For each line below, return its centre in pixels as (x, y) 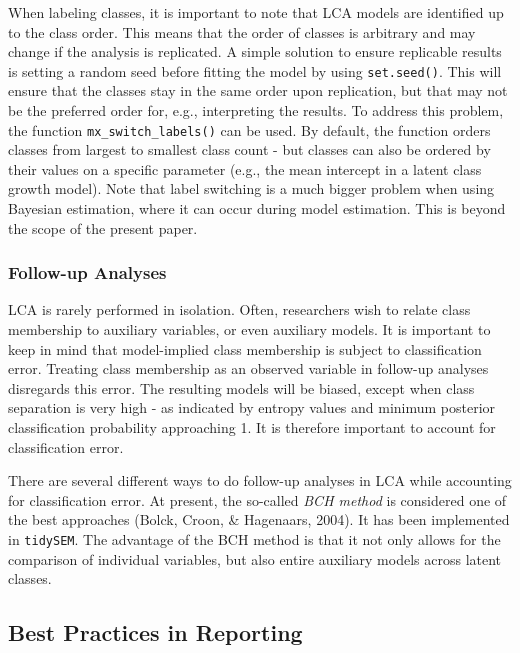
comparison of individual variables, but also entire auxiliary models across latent (255, 558)
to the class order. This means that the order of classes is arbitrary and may (242, 31)
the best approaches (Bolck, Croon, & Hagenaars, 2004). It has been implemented (259, 519)
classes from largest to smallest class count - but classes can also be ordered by (249, 149)
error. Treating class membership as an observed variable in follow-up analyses (248, 368)
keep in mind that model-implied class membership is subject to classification (245, 348)
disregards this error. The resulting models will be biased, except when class (241, 387)
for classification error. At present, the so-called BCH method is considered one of (257, 499)
